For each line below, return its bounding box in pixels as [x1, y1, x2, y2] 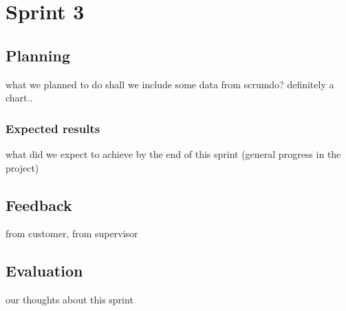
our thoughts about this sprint [6, 292, 133, 307]
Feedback [6, 194, 72, 215]
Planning [6, 44, 70, 66]
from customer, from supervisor [6, 226, 138, 241]
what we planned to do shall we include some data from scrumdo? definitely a [6, 77, 334, 91]
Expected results [6, 119, 100, 137]
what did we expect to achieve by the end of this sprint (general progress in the [6, 146, 341, 161]
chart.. [6, 90, 33, 105]
